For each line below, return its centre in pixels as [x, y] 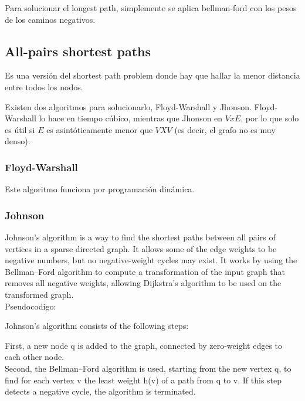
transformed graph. [39, 294]
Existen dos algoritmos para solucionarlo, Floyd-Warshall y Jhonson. [128, 106]
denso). [18, 141]
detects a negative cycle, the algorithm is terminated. [100, 391]
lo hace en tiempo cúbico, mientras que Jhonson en [131, 118]
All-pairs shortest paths [78, 51]
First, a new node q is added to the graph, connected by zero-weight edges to [144, 345]
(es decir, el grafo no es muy [225, 129]
